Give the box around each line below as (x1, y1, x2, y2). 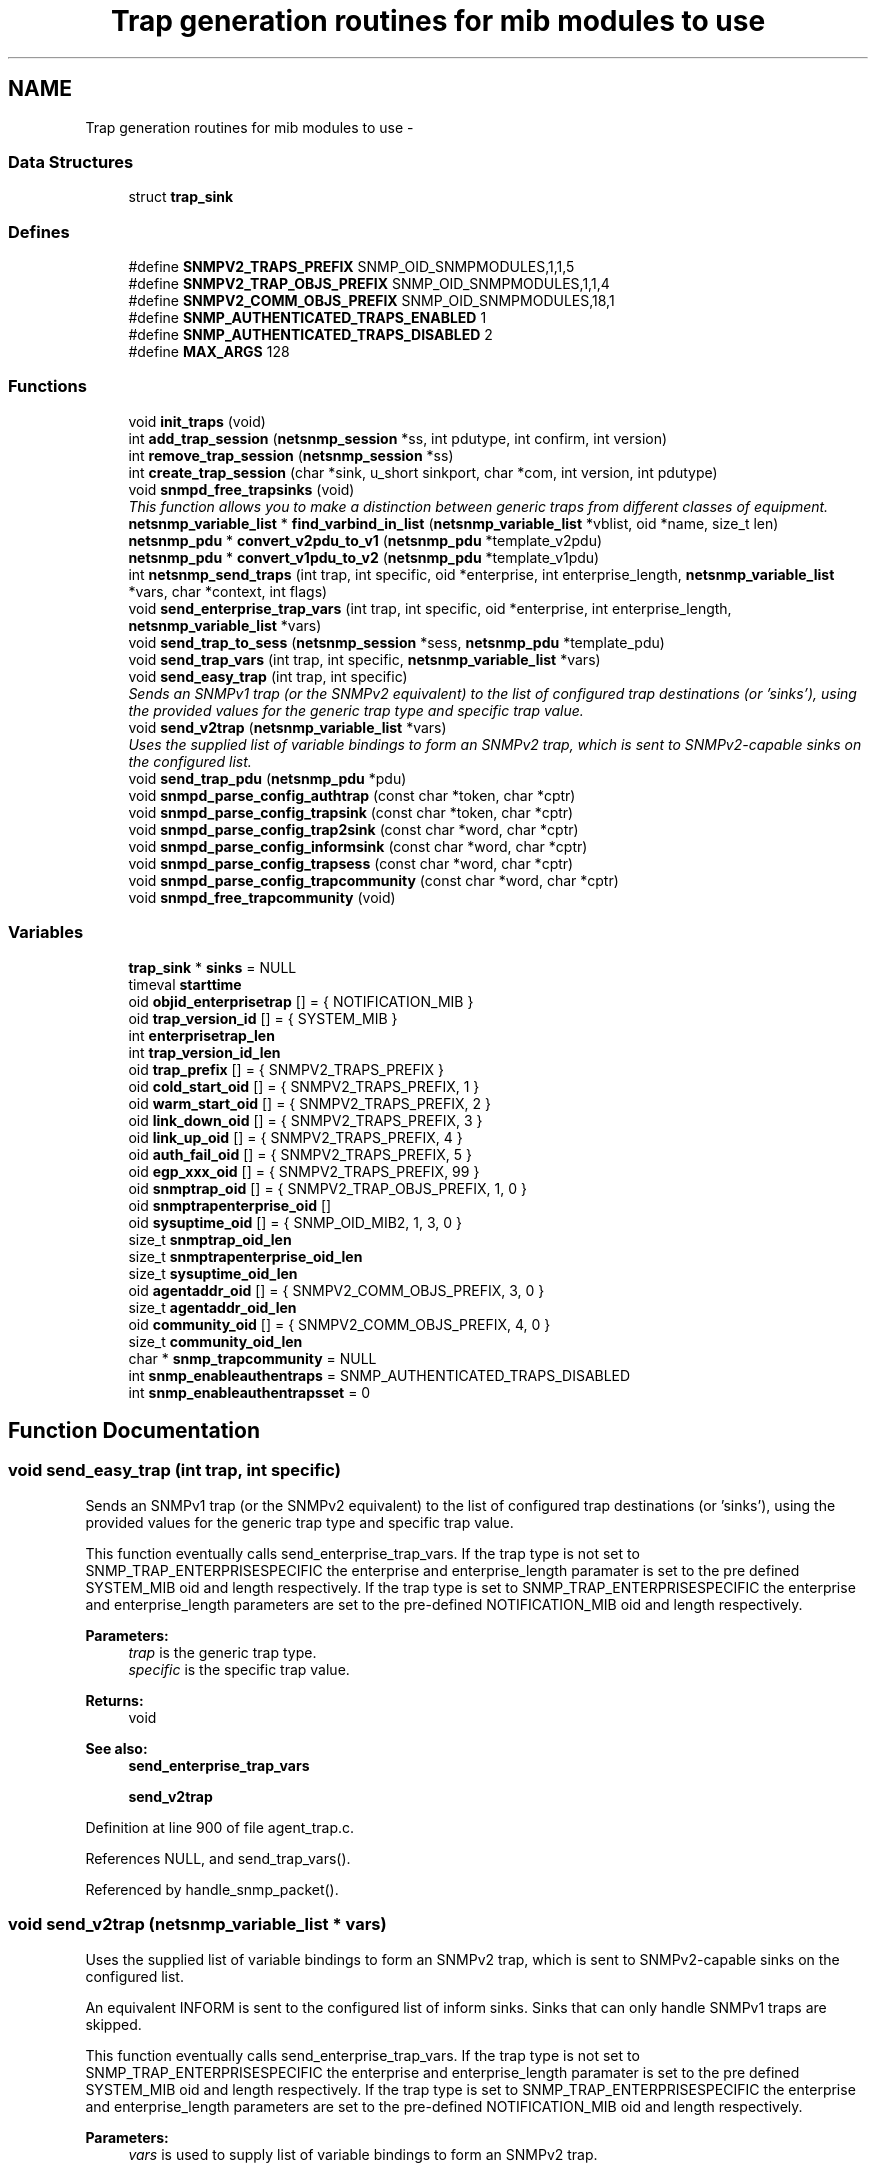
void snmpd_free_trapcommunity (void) (128, 888, 396, 906)
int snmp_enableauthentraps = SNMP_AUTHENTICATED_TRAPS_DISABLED (128, 1366, 631, 1384)
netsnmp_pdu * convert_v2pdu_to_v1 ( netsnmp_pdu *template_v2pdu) (128, 531, 603, 549)
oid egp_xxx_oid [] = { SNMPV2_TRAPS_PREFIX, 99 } (128, 1162, 480, 1180)
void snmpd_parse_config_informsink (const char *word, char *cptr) (128, 837, 588, 855)
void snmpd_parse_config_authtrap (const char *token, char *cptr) (128, 786, 576, 804)
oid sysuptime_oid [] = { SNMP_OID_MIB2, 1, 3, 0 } (128, 1213, 463, 1231)
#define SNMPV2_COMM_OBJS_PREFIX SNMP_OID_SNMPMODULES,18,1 (128, 292, 615, 310)
